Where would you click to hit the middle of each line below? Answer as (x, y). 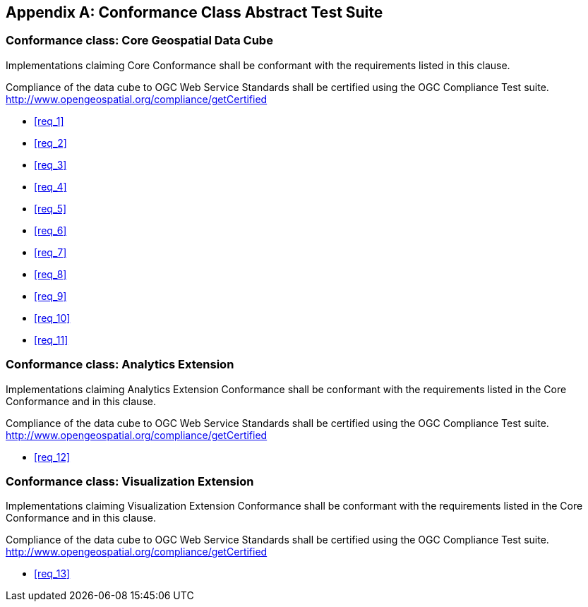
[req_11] (51, 339)
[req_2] (50, 143)
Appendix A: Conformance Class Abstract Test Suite (194, 12)
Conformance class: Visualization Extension (130, 481)
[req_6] (50, 230)
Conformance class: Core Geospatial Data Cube (139, 41)
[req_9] (50, 296)
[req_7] (50, 252)
